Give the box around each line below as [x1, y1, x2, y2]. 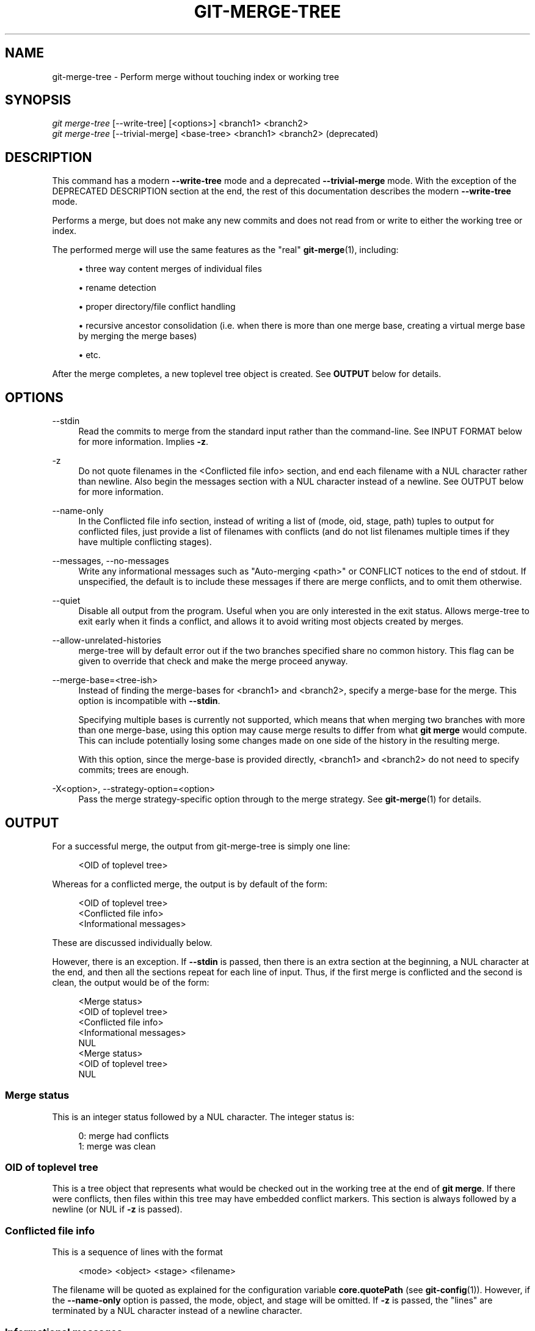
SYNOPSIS [5, 92, 71, 108]
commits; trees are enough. [78, 765, 189, 776]
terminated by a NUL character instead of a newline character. [52, 1305, 302, 1316]
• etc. [78, 350, 101, 361]
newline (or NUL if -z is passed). [52, 1204, 183, 1215]
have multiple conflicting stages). [78, 537, 212, 548]
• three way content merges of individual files [78, 263, 262, 274]
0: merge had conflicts [78, 1130, 169, 1141]
